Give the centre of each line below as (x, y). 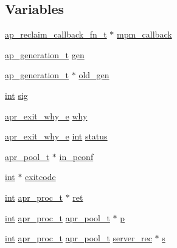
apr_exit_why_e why (46, 116)
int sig (16, 95)
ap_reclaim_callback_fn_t (56, 34)
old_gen (94, 75)
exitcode (40, 177)
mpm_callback (144, 34)
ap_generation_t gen (45, 54)
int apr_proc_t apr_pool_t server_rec (78, 238)
